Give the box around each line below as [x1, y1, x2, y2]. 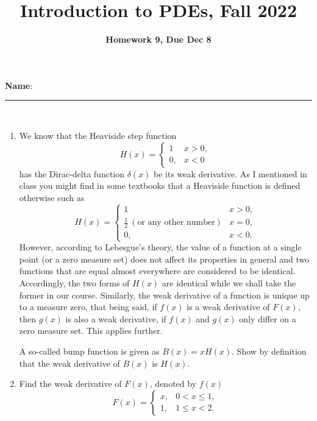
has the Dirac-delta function [19, 167, 125, 180]
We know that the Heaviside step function [19, 129, 177, 141]
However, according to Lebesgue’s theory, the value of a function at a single [19, 241, 302, 253]
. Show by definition [232, 344, 307, 357]
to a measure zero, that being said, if [19, 300, 157, 313]
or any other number [137, 218, 215, 227]
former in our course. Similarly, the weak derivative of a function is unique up [19, 288, 310, 301]
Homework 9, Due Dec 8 [105, 33, 212, 46]
